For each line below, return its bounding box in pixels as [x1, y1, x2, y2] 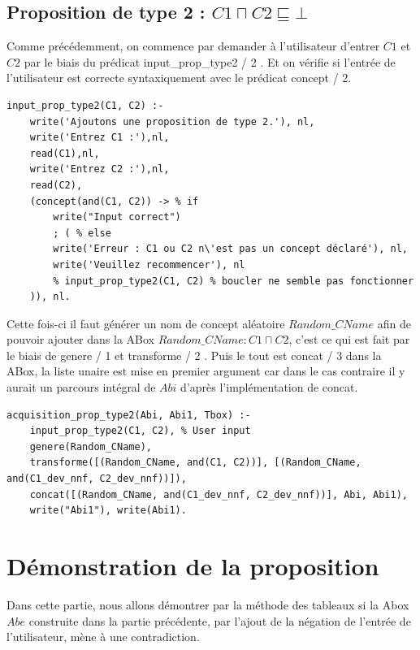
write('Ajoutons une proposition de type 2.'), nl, [29, 115, 315, 128]
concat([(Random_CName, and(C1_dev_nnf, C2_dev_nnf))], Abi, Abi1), [29, 488, 408, 500]
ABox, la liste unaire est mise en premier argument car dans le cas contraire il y [6, 362, 405, 379]
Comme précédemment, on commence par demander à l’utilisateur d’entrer [6, 37, 380, 54]
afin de [377, 314, 411, 331]
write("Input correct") [53, 211, 181, 223]
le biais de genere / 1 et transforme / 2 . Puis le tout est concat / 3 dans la [6, 346, 382, 363]
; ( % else [53, 227, 111, 239]
